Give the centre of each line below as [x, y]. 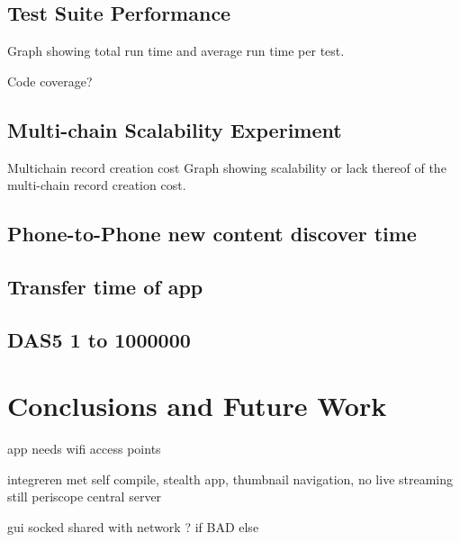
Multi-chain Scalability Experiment [175, 129]
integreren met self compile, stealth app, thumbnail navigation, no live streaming [230, 479]
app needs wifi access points [84, 449]
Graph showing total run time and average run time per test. [176, 51]
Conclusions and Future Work [197, 406]
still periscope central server [85, 497]
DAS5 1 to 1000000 [99, 339]
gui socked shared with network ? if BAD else [133, 527]
